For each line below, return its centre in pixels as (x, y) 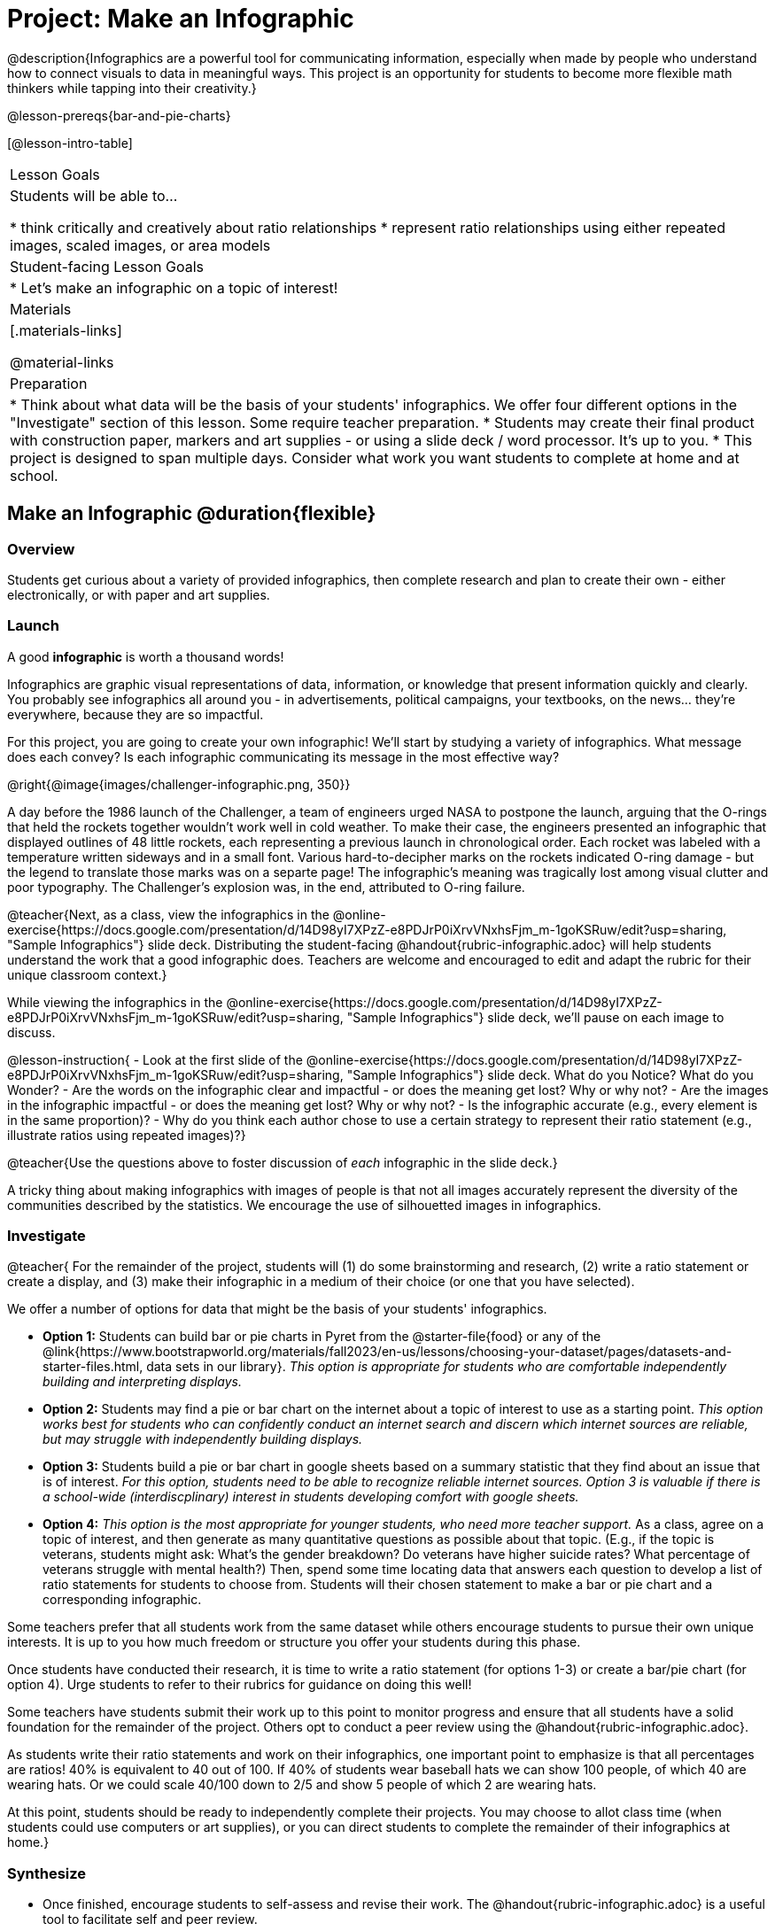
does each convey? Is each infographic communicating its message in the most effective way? (283, 756)
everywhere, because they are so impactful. (136, 714)
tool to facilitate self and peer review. (150, 1919)
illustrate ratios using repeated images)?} (127, 1135)
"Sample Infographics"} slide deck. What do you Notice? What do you (550, 1074)
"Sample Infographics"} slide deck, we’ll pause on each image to (535, 1017)
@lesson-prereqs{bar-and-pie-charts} (119, 115)
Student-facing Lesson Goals (107, 266)
